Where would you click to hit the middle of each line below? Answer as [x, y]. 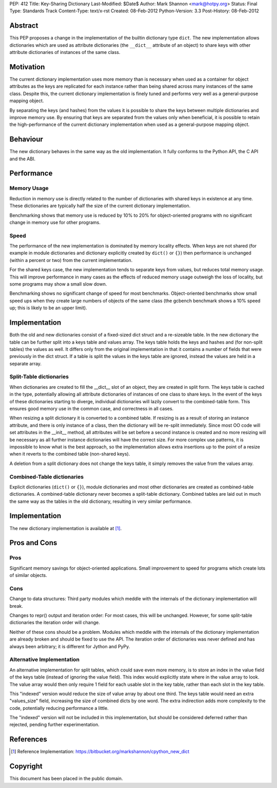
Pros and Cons [33, 543]
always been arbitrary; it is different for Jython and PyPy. [70, 646]
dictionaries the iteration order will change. [55, 623]
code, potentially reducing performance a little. [59, 708]
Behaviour [26, 139]
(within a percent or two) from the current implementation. [71, 260]
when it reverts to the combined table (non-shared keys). [70, 454]
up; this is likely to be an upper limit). [48, 308]
